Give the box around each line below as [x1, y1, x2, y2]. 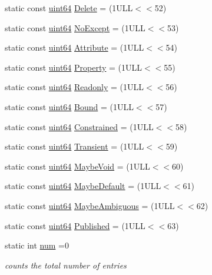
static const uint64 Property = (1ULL [5, 61, 143, 73]
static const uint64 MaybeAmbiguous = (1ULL [5, 199, 175, 211]
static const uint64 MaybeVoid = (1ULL [5, 160, 150, 172]
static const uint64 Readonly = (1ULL [5, 81, 144, 93]
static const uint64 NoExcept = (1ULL [5, 21, 145, 34]
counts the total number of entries [5, 259, 127, 271]
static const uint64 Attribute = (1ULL [5, 41, 144, 54]
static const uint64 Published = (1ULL [5, 219, 145, 231]
